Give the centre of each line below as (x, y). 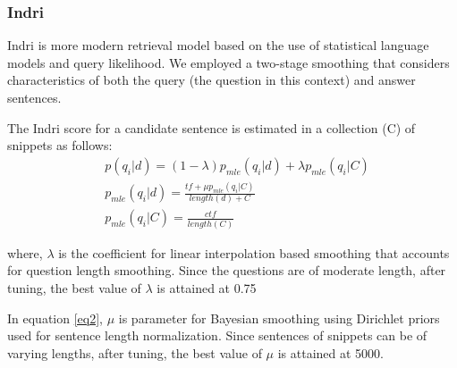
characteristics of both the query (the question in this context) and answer (212, 80)
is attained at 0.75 (207, 288)
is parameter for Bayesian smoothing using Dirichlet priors (279, 318)
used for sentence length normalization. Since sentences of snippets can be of (217, 335)
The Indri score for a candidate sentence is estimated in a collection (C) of (212, 127)
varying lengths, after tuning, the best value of (135, 352)
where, (25, 252)
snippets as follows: (60, 145)
